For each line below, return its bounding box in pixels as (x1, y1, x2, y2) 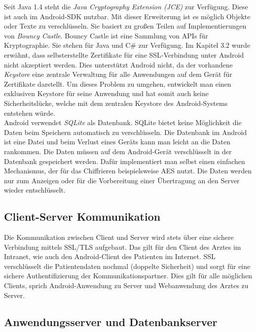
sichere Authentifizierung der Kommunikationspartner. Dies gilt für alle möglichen (4, 270, 253, 281)
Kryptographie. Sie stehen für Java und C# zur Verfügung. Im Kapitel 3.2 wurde (4, 40, 251, 50)
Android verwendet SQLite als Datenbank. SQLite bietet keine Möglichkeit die (4, 117, 242, 128)
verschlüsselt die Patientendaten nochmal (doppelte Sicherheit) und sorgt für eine (4, 261, 251, 271)
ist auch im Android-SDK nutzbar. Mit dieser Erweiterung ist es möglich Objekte (4, 11, 251, 21)
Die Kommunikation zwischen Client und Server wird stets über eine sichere (4, 232, 234, 242)
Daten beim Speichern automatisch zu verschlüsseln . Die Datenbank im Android (4, 127, 247, 137)
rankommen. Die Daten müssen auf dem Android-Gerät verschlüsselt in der (4, 146, 232, 156)
